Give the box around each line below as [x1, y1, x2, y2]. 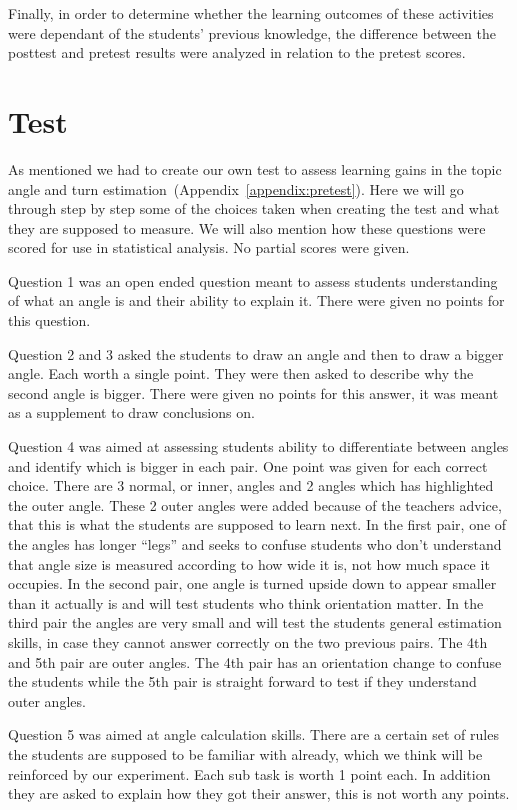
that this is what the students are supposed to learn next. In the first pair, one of [8, 514, 507, 535]
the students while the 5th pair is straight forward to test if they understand [8, 671, 477, 692]
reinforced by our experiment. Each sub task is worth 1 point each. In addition [8, 763, 491, 784]
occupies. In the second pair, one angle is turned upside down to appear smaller [8, 573, 497, 594]
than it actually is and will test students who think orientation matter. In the [8, 592, 484, 613]
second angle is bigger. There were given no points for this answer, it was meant [8, 382, 499, 403]
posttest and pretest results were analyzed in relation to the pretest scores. [8, 42, 466, 63]
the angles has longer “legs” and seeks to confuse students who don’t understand [8, 534, 502, 554]
